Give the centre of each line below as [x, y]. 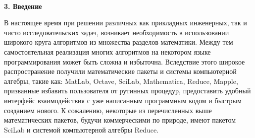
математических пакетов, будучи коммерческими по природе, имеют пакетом [120, 120]
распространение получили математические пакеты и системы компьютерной [120, 71]
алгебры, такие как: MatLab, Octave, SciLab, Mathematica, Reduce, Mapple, [121, 81]
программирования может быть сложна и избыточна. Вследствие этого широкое [125, 61]
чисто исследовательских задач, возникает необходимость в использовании [117, 32]
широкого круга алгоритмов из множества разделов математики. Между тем [119, 42]
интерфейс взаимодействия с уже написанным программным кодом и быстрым [123, 100]
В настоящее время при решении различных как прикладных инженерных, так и [126, 23]
